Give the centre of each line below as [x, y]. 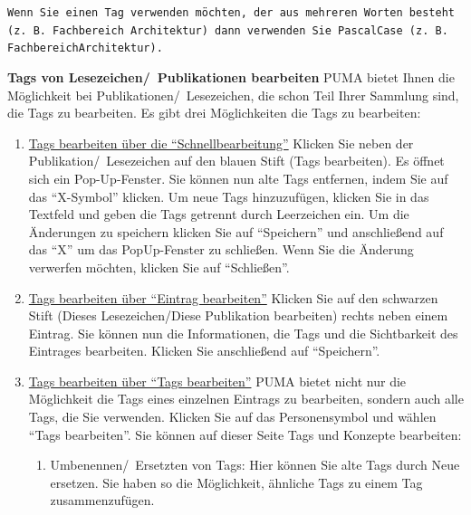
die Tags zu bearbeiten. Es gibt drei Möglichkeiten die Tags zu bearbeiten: [214, 113]
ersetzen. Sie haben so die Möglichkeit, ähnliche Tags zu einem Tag [236, 482]
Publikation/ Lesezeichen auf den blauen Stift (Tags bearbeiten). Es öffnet [236, 161]
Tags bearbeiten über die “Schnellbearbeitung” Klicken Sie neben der [221, 143]
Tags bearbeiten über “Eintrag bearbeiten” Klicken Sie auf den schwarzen [233, 297]
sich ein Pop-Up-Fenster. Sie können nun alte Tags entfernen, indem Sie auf [238, 178]
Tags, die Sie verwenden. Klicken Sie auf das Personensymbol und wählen [232, 417]
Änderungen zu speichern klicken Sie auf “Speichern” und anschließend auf [236, 231]
